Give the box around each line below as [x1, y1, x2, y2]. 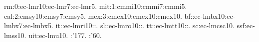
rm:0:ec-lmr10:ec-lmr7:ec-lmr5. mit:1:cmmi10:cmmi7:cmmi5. [4, 1, 187, 11]
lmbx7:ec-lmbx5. [4, 20, 53, 31]
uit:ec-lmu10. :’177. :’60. [28, 30, 102, 40]
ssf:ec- [237, 20, 255, 31]
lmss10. [4, 30, 26, 40]
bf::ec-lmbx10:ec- [184, 10, 236, 21]
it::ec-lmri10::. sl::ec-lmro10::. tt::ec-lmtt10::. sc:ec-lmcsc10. [55, 20, 235, 31]
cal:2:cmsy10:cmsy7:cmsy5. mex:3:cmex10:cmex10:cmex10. [4, 10, 182, 21]
